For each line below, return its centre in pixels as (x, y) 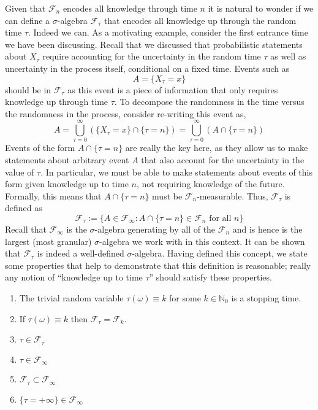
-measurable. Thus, (233, 195)
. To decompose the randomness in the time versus (209, 102)
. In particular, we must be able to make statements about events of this (176, 172)
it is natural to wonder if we (261, 8)
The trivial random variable (71, 298)
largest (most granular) (48, 241)
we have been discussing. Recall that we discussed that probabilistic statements (154, 44)
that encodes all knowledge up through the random (200, 20)
